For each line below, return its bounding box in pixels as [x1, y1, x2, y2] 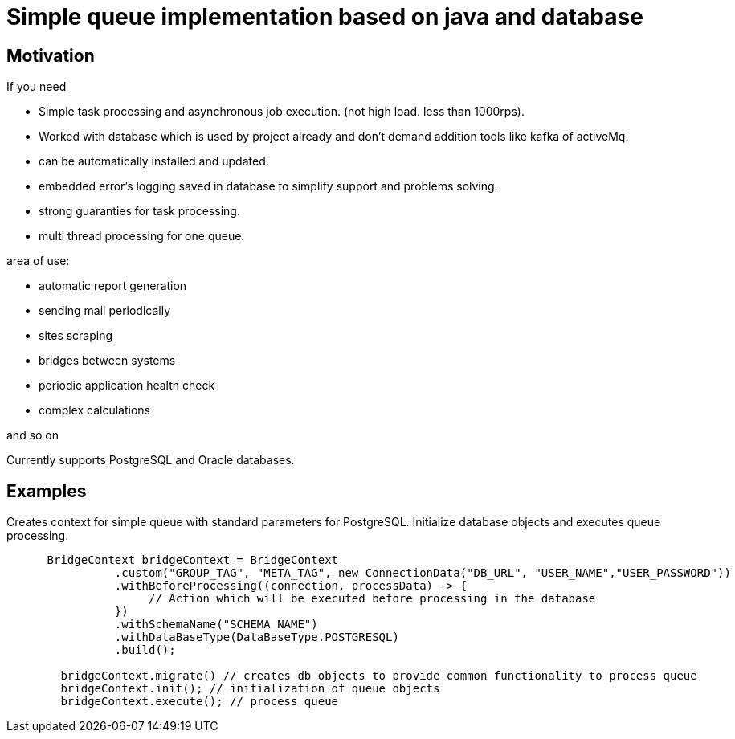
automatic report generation [39, 279, 187, 293]
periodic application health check [39, 378, 215, 393]
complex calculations [39, 403, 150, 418]
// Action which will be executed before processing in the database [149, 592, 596, 606]
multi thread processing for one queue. [39, 229, 245, 243]
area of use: [6, 254, 70, 268]
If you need [6, 80, 67, 94]
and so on [6, 428, 59, 443]
